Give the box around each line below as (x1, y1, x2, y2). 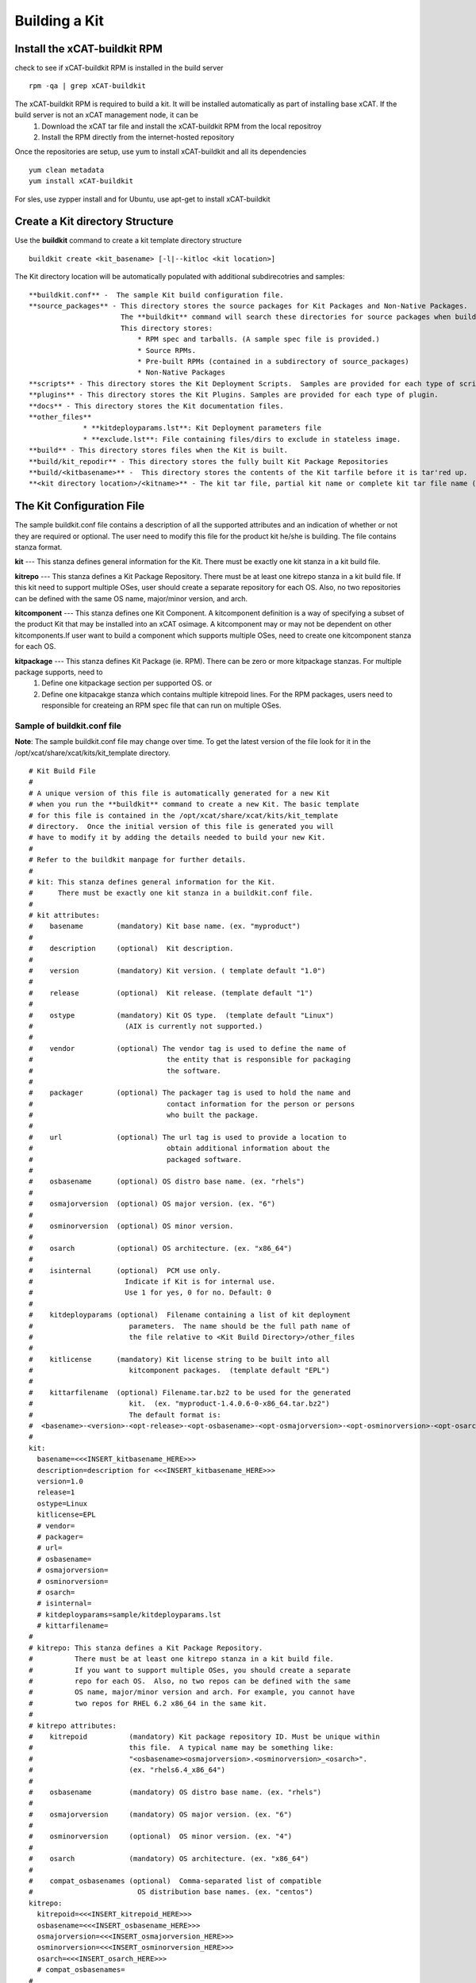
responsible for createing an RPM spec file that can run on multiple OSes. (41, 700, 282, 710)
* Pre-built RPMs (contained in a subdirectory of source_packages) (137, 357, 410, 366)
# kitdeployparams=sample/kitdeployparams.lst (36, 1610, 221, 1619)
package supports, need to (14, 667, 103, 677)
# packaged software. (29, 1155, 242, 1164)
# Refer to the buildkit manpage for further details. (29, 855, 247, 865)
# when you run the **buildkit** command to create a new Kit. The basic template (29, 800, 359, 809)
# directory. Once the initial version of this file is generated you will (29, 822, 335, 830)
